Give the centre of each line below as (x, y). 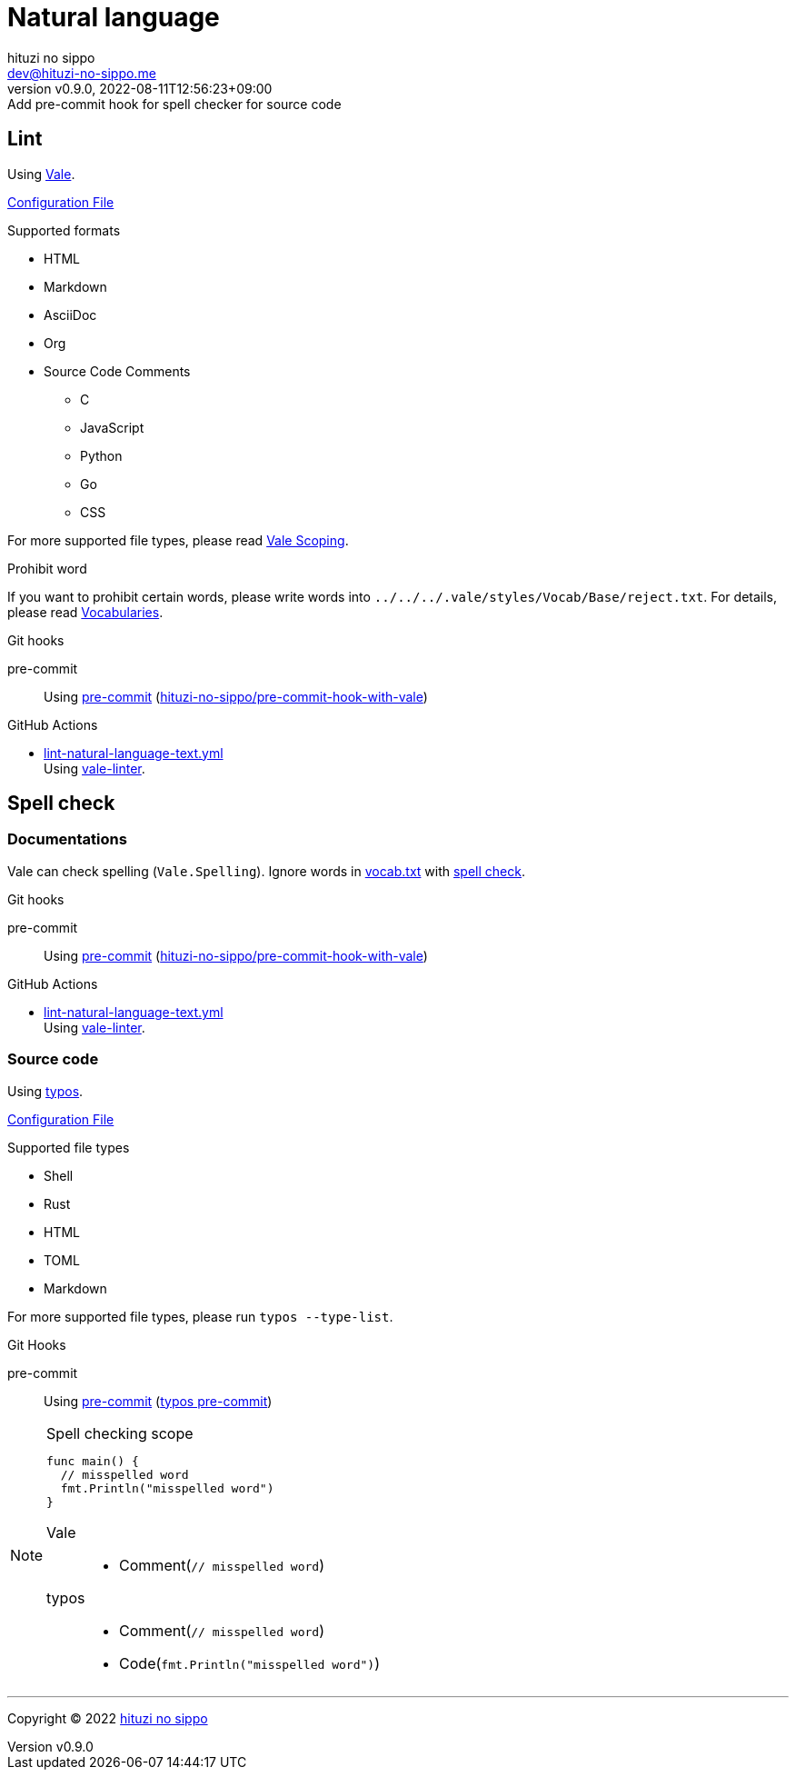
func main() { (93, 1461)
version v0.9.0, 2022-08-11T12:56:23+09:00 (140, 88)
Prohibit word (47, 568)
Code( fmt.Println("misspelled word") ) (249, 1663)
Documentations (67, 839)
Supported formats (64, 230)
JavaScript (112, 427)
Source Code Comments (117, 371)
